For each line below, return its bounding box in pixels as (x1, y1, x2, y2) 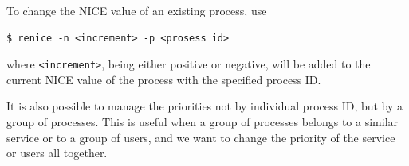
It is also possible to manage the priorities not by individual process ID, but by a (6, 98, 403, 114)
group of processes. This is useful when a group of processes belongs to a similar (6, 114, 399, 130)
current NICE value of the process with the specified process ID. (6, 71, 321, 87)
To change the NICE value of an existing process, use (6, 2, 267, 18)
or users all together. (6, 145, 108, 161)
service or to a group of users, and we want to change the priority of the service (6, 129, 395, 145)
